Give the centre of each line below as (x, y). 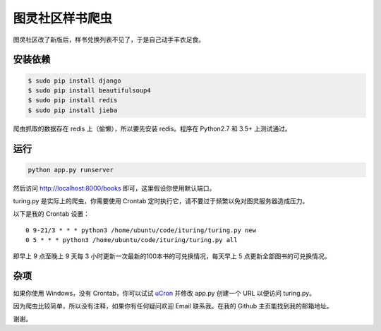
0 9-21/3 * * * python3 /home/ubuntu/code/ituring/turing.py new (141, 230)
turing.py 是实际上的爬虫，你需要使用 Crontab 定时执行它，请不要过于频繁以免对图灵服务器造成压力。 (161, 201)
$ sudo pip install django (74, 80)
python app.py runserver (71, 170)
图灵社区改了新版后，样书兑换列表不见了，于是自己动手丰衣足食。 (109, 40)
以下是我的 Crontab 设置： (51, 214)
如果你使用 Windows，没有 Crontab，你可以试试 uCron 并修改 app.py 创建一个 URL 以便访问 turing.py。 (164, 293)
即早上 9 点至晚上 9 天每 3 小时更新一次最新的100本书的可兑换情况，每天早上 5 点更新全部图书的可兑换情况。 (172, 256)
